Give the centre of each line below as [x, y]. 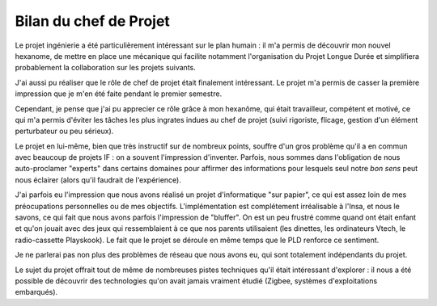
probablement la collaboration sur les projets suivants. [105, 68]
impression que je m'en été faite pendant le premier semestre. [119, 94]
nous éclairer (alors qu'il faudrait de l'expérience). [98, 180]
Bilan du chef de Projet [92, 21]
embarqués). [36, 292]
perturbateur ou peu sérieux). [64, 131]
